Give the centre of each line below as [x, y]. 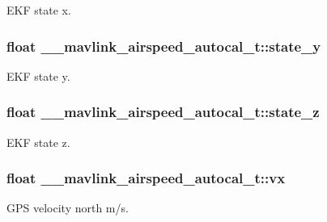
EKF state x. [39, 10]
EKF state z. [38, 142]
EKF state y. [38, 75]
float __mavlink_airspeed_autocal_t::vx [146, 178]
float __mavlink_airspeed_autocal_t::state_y [164, 46]
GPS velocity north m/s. [68, 208]
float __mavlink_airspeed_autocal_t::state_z [163, 112]
